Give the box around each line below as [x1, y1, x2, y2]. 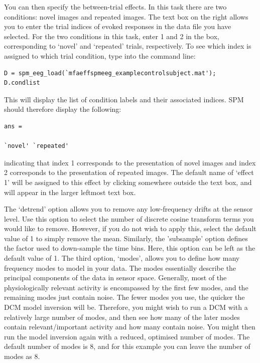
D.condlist [4, 79, 40, 87]
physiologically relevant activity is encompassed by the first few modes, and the [4, 282, 248, 292]
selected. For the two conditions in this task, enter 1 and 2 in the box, [4, 31, 219, 41]
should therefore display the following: [4, 104, 121, 114]
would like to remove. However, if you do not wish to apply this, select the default [4, 223, 256, 234]
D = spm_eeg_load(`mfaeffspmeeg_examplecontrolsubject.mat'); [4, 69, 216, 77]
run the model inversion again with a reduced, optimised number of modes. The [4, 331, 250, 341]
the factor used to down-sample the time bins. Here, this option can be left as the [4, 243, 255, 253]
